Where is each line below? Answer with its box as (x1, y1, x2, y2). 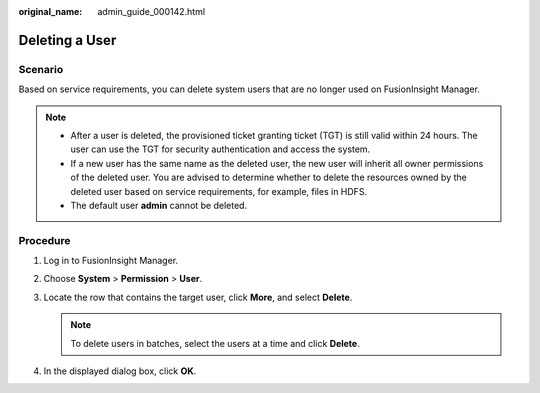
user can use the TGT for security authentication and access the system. (70, 143, 371, 155)
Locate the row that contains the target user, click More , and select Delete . (43, 291, 353, 303)
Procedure (18, 233, 71, 247)
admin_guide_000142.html (97, 6, 205, 17)
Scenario (18, 62, 64, 76)
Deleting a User (18, 31, 117, 49)
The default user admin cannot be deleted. (70, 199, 248, 211)
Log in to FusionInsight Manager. (43, 255, 179, 267)
